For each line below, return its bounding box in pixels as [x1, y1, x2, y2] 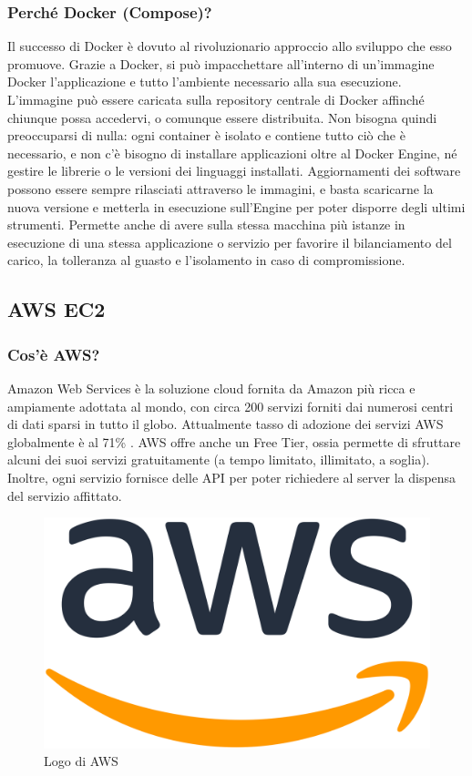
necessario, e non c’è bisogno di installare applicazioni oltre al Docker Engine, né [7, 143, 457, 162]
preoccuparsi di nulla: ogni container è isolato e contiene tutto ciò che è [7, 126, 405, 145]
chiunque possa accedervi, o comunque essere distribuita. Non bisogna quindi [7, 107, 437, 127]
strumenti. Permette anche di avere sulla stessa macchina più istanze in [7, 215, 405, 234]
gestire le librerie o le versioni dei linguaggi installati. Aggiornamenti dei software [7, 161, 461, 180]
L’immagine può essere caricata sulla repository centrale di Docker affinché [7, 90, 425, 108]
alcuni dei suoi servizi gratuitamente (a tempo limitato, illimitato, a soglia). [7, 450, 430, 469]
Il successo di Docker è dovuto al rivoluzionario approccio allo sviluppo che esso [7, 36, 452, 56]
